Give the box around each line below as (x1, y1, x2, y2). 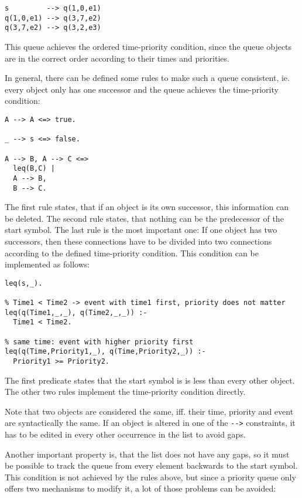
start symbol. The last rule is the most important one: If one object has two (5, 223, 277, 236)
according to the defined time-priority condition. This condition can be (5, 246, 259, 259)
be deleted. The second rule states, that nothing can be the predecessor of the (5, 212, 284, 224)
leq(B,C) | (13, 164, 55, 173)
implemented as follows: (5, 258, 90, 270)
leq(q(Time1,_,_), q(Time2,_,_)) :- (5, 308, 147, 317)
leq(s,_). (5, 279, 43, 287)
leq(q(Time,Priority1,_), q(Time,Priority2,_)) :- (5, 347, 206, 356)
